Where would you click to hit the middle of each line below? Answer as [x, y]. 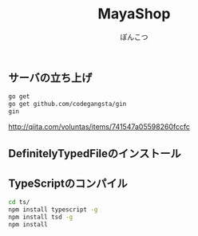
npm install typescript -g [53, 210]
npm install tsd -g [41, 217]
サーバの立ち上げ [50, 78]
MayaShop [134, 14]
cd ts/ [19, 203]
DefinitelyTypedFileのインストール [95, 153]
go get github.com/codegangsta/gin [67, 104]
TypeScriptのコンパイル [68, 183]
